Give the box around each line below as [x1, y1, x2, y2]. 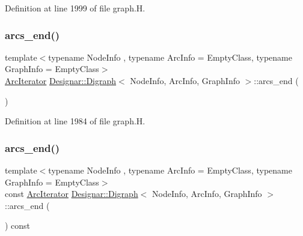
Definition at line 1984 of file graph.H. [5, 115, 145, 127]
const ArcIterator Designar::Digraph [5, 187, 138, 200]
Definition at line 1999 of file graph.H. [5, 2, 145, 14]
